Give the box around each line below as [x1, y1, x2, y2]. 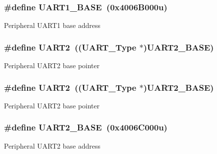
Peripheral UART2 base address [4, 140, 100, 151]
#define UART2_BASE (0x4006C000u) [4, 121, 168, 133]
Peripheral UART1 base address [4, 20, 100, 30]
